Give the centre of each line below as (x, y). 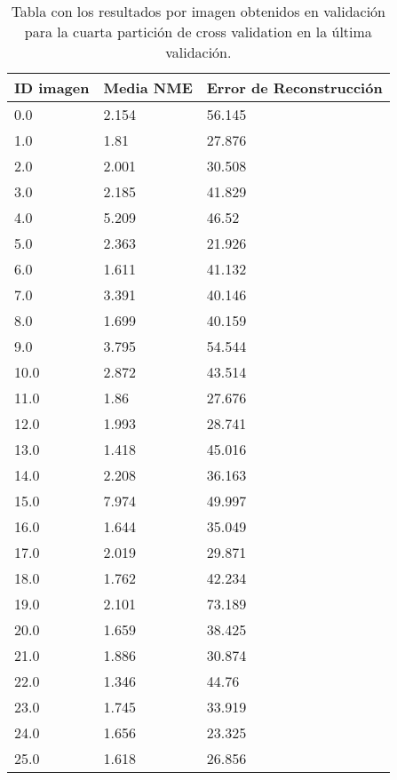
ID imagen (52, 88)
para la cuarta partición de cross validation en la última (198, 32)
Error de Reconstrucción (294, 88)
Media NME (148, 88)
